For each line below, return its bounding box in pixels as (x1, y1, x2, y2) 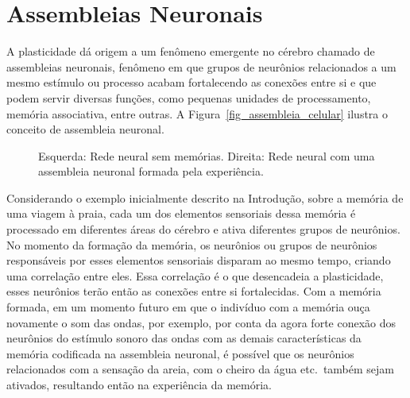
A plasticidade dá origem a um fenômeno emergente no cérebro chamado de (6, 43, 375, 60)
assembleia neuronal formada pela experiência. (38, 163, 264, 180)
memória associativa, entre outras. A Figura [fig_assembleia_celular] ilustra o (6, 105, 388, 122)
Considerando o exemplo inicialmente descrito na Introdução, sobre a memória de (6, 189, 404, 206)
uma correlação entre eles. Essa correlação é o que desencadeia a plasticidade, (6, 267, 384, 284)
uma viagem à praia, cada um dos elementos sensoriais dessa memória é (6, 205, 356, 222)
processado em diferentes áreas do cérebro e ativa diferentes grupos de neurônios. (6, 221, 400, 238)
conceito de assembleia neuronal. (6, 121, 164, 137)
